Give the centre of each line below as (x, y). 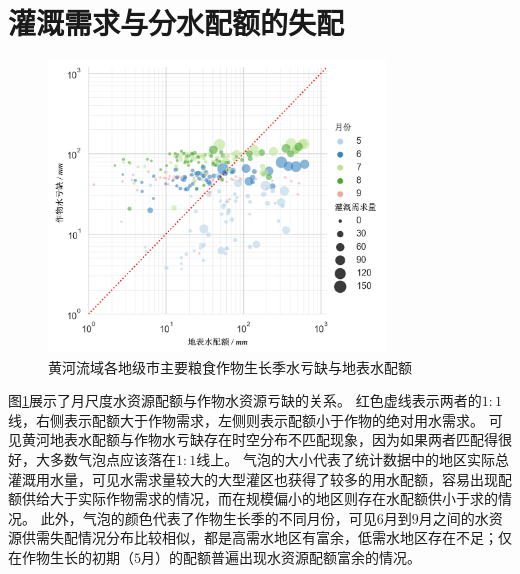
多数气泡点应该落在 (112, 458)
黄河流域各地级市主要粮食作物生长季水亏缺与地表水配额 (230, 366)
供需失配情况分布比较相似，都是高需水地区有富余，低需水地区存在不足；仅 (266, 537)
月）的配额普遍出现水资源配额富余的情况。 (281, 556)
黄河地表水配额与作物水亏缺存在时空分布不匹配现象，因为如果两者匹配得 (259, 439)
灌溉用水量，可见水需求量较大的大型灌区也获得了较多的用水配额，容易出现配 (260, 478)
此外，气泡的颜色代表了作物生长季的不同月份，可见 (208, 517)
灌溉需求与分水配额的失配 (176, 22)
